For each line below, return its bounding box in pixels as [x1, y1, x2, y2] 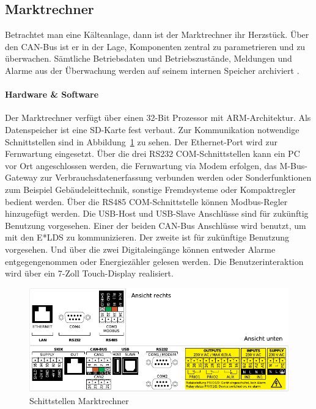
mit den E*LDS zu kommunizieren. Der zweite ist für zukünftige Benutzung [5, 231, 290, 244]
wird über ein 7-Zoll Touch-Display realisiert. [5, 267, 174, 280]
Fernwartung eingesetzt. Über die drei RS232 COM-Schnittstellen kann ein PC [5, 147, 300, 160]
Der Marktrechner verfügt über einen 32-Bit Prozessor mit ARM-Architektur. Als [5, 111, 311, 124]
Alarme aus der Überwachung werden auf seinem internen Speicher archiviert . [5, 63, 299, 76]
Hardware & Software [5, 88, 99, 101]
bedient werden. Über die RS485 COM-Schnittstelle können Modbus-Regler [5, 195, 288, 208]
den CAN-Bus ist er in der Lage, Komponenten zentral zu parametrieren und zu [5, 40, 306, 52]
